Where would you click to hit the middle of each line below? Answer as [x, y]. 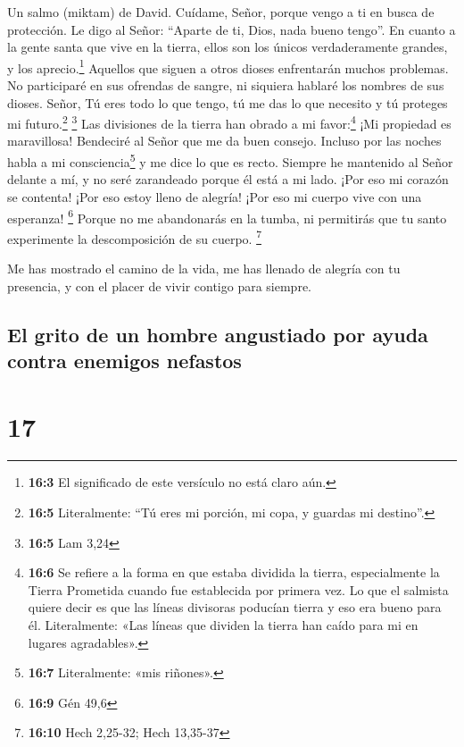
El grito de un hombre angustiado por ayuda [218, 334]
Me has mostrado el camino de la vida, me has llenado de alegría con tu [204, 268]
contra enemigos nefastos [124, 360]
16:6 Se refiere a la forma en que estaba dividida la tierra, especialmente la [234, 572]
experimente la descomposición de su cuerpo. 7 [134, 237]
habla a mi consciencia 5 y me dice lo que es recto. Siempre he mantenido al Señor [230, 160]
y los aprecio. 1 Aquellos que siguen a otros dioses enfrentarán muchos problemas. [228, 66]
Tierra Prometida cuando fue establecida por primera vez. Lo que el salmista [238, 589]
